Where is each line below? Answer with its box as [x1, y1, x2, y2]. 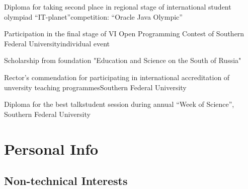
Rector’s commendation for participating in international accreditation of [4, 72, 230, 82]
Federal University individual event [4, 38, 110, 48]
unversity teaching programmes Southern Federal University [4, 82, 187, 92]
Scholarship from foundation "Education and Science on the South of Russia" [4, 55, 241, 66]
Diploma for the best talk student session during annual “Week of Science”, [4, 99, 234, 109]
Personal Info [4, 138, 99, 159]
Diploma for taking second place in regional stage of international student [4, 2, 231, 12]
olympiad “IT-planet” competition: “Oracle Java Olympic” [4, 11, 183, 22]
